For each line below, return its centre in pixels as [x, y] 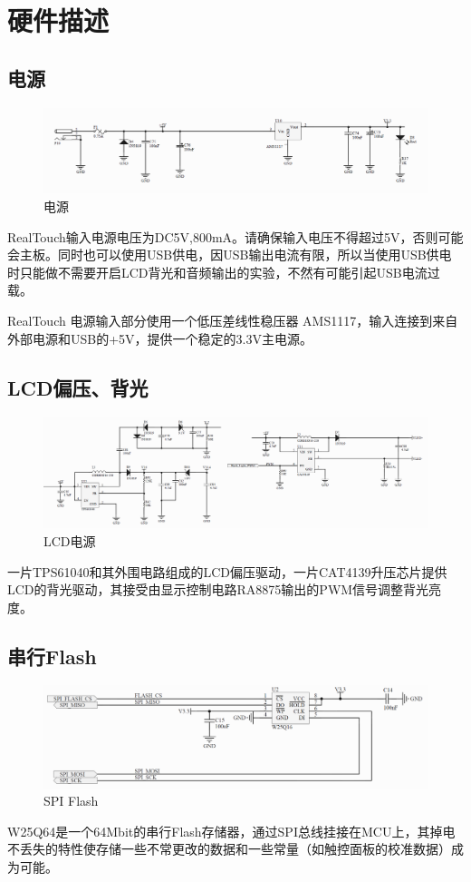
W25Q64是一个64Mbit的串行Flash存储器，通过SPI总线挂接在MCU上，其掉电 [231, 831]
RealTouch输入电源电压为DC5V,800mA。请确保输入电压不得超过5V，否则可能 [235, 236]
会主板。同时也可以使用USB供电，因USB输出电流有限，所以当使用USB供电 [230, 255]
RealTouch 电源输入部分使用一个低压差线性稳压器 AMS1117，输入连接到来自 [233, 320]
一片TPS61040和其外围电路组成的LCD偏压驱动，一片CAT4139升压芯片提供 [227, 571]
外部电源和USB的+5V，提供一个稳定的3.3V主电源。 [160, 338]
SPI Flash [71, 801]
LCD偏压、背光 [78, 387]
